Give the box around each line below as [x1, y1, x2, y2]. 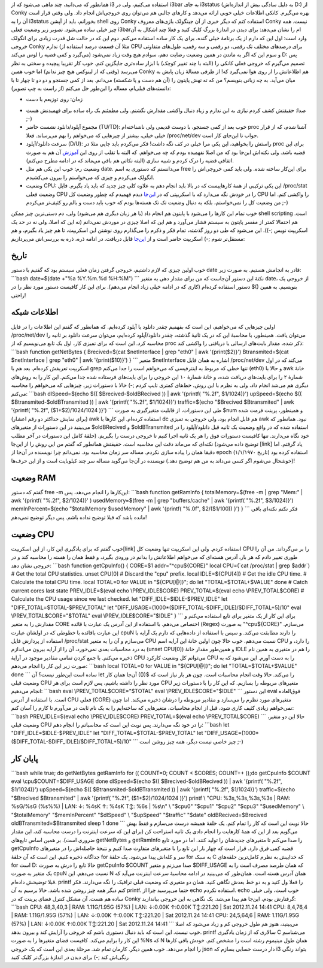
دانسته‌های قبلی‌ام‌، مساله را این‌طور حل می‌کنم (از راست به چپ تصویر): [11, 84, 172, 92]
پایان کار [11, 754, 38, 764]
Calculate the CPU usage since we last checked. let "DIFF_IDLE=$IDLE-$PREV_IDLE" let [11, 595, 228, 603]
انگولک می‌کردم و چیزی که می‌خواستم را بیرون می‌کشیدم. [26, 174, 155, 181]
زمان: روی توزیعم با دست [26, 96, 83, 103]
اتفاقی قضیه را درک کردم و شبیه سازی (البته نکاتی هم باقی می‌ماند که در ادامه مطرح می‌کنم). [26, 157, 234, 164]
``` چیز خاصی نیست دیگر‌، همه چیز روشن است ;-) [132, 737, 243, 745]
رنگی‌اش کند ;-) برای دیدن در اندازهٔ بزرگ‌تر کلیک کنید [11, 954, 129, 961]
